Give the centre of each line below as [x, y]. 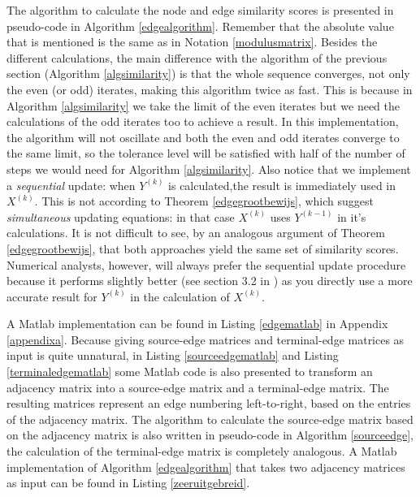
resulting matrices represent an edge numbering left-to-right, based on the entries [209, 403]
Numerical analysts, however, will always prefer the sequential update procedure [206, 264]
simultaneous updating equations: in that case [121, 216]
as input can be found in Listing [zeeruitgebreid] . [128, 483]
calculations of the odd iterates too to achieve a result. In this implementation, [203, 121]
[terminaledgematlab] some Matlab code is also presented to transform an [190, 372]
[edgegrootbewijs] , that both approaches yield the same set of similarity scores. [203, 248]
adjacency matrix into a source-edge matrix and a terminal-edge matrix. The [198, 387]
